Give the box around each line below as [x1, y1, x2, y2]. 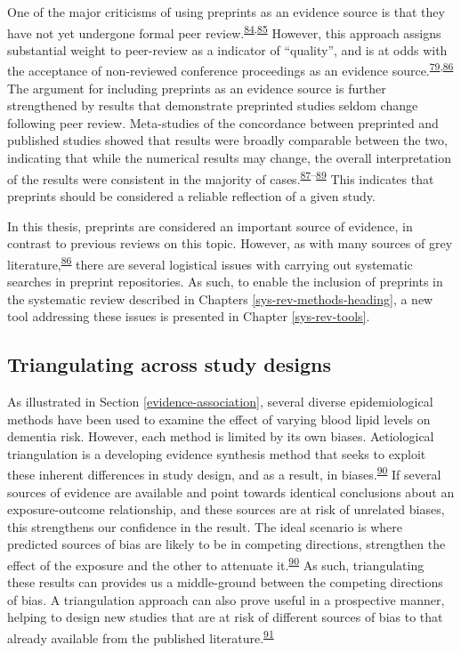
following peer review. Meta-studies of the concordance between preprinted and [7, 113, 439, 132]
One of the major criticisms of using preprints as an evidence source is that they [7, 3, 445, 20]
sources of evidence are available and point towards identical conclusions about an [7, 482, 455, 501]
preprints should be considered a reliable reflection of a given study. [7, 186, 376, 205]
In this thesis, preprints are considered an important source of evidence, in [7, 216, 413, 235]
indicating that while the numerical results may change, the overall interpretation [7, 149, 451, 167]
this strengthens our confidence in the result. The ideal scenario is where [7, 517, 402, 536]
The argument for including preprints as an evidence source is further [7, 78, 386, 97]
